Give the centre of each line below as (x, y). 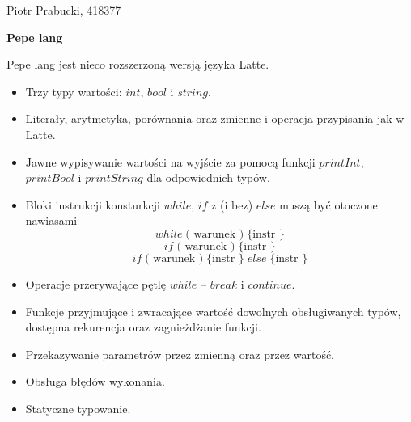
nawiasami (51, 220)
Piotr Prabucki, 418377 (64, 10)
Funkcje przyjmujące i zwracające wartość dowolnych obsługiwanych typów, (213, 311)
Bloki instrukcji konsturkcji (93, 204)
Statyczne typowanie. (78, 408)
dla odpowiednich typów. (208, 177)
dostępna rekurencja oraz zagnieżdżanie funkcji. (143, 327)
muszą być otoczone (328, 204)
